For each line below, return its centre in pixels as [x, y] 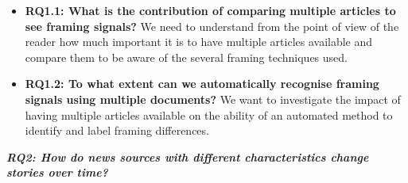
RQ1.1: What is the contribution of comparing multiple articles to [210, 10]
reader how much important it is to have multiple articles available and [199, 42]
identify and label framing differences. [117, 130]
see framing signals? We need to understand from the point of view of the [212, 26]
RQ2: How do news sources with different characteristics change [188, 156]
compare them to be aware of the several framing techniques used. [186, 57]
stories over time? [57, 172]
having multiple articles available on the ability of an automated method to [209, 114]
